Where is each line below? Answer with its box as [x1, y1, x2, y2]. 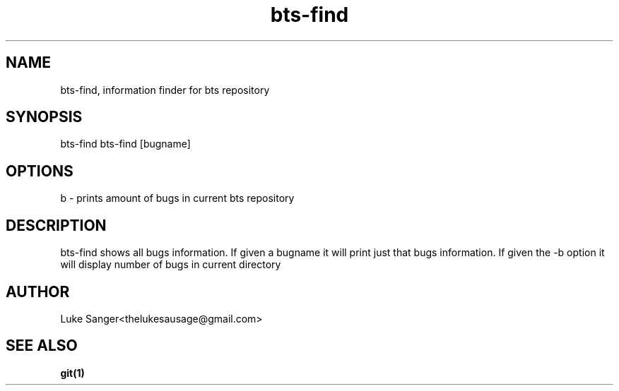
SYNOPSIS [6, 108, 83, 126]
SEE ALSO [6, 337, 78, 355]
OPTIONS [6, 162, 73, 180]
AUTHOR [6, 282, 70, 301]
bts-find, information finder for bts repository [60, 83, 270, 96]
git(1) [60, 366, 85, 379]
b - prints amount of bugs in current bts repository [60, 192, 295, 205]
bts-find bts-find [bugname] [60, 138, 191, 150]
